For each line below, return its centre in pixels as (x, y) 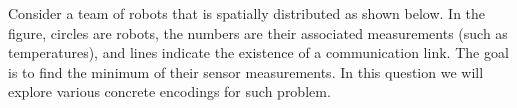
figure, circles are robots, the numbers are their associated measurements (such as (258, 32)
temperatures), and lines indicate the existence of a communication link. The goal (258, 52)
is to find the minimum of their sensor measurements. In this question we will (246, 71)
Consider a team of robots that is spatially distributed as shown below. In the (247, 13)
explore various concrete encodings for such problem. (169, 91)
